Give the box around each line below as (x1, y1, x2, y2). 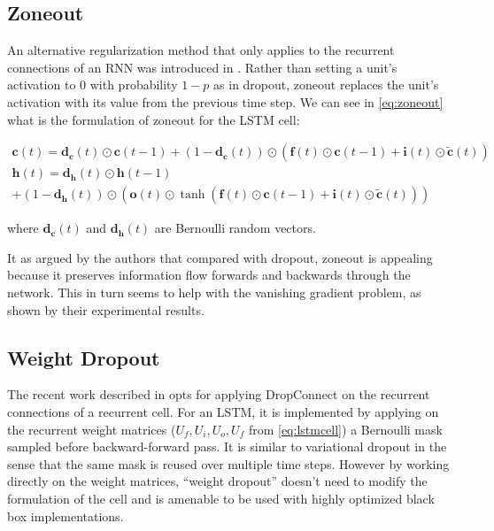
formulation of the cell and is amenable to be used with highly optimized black (7, 489, 435, 507)
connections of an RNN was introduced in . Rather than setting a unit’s (7, 58, 398, 76)
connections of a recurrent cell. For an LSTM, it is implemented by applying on (7, 403, 439, 421)
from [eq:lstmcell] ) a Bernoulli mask (248, 419, 443, 438)
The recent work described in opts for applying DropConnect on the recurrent (7, 385, 430, 404)
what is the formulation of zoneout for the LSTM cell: (7, 110, 300, 128)
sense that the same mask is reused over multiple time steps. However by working (7, 454, 450, 473)
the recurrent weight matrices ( (7, 419, 176, 438)
